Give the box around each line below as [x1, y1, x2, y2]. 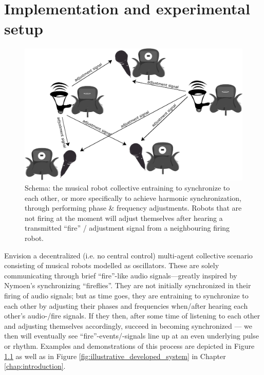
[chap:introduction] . [4, 361, 66, 371]
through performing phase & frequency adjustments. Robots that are [25, 202, 242, 213]
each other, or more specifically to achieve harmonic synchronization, [25, 192, 241, 203]
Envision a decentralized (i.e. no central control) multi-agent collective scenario [4, 250, 253, 260]
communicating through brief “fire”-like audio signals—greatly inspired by [4, 270, 237, 280]
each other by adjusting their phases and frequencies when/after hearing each [4, 300, 248, 311]
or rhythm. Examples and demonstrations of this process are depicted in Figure [4, 340, 255, 351]
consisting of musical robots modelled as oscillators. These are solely [4, 260, 219, 271]
